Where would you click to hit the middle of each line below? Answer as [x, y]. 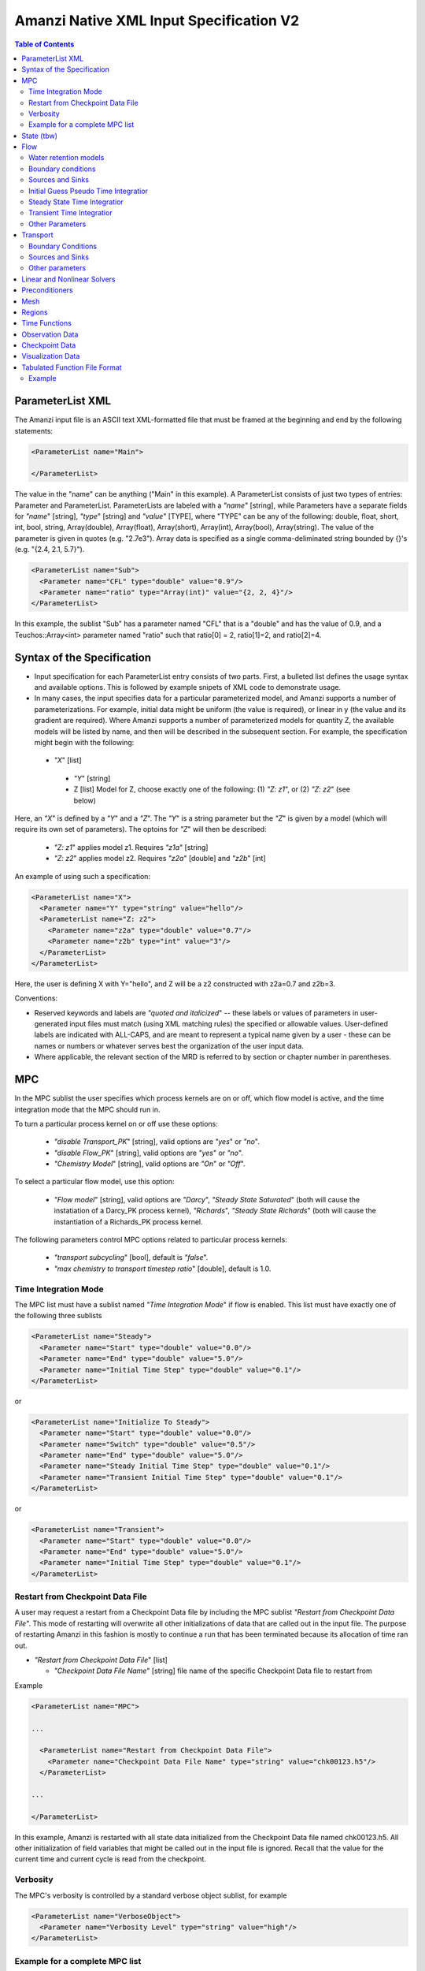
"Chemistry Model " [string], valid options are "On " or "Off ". [150, 1164]
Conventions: [36, 998]
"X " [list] [68, 760]
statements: [34, 430]
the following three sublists [58, 1316]
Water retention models [67, 158]
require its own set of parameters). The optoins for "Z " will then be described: [140, 829]
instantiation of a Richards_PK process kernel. [128, 1221]
